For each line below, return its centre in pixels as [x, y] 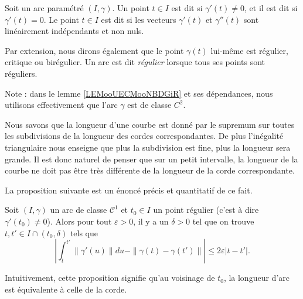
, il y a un [151, 221]
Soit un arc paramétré [44, 8]
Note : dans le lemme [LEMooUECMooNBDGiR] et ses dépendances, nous [139, 93]
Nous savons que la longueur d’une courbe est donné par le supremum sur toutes [150, 124]
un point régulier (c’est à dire [206, 210]
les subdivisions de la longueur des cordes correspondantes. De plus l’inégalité [144, 136]
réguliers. [21, 73]
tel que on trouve [223, 221]
